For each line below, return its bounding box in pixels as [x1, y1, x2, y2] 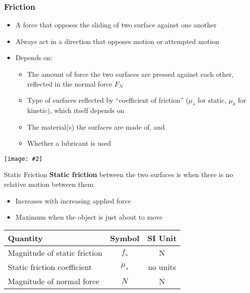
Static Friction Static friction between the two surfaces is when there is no [4, 169, 233, 180]
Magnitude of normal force [8, 275, 100, 287]
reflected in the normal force [27, 78, 112, 89]
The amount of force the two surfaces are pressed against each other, [27, 69, 234, 79]
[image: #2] [4, 155, 43, 162]
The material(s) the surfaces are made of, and [27, 121, 165, 132]
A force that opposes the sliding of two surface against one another [15, 20, 217, 30]
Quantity [8, 232, 43, 244]
